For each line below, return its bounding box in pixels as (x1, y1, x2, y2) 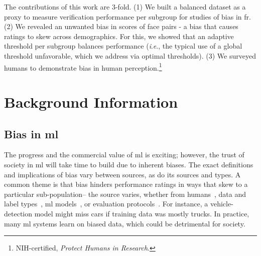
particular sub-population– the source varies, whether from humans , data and (4, 188, 246, 199)
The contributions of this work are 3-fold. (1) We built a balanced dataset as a (4, 2, 246, 12)
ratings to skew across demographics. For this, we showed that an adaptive (4, 31, 234, 41)
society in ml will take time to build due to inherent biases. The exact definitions (4, 159, 253, 169)
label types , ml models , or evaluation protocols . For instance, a (4, 198, 208, 209)
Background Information (4, 92, 178, 112)
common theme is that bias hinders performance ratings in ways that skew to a (4, 179, 248, 189)
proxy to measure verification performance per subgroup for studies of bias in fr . (4, 11, 251, 22)
